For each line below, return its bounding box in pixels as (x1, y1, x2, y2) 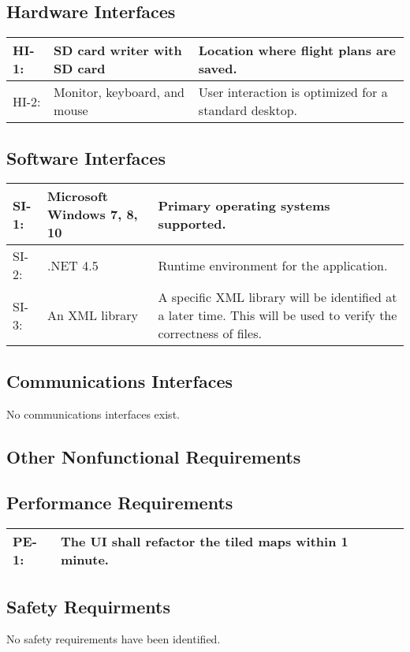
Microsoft (47, 187, 108, 206)
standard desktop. (198, 101, 297, 120)
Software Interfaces (6, 145, 166, 170)
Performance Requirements (6, 490, 233, 515)
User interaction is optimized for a (198, 83, 388, 102)
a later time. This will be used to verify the (158, 306, 397, 325)
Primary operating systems (158, 196, 330, 214)
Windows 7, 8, (47, 205, 138, 224)
